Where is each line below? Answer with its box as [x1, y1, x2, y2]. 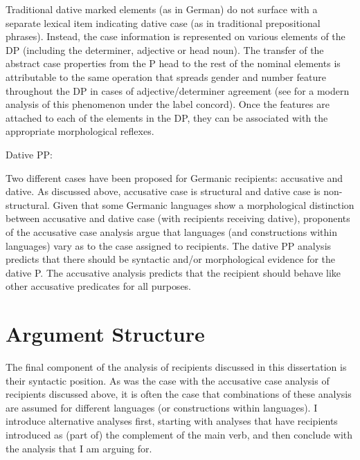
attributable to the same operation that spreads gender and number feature [6, 69, 326, 84]
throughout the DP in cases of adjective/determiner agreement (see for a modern [6, 83, 350, 98]
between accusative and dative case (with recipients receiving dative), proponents [6, 211, 350, 226]
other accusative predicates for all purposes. [6, 279, 192, 293]
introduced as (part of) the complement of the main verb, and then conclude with [6, 427, 353, 441]
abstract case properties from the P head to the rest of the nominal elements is [6, 56, 341, 71]
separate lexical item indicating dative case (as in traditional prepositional [6, 15, 321, 30]
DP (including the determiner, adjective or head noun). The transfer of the [6, 42, 324, 57]
